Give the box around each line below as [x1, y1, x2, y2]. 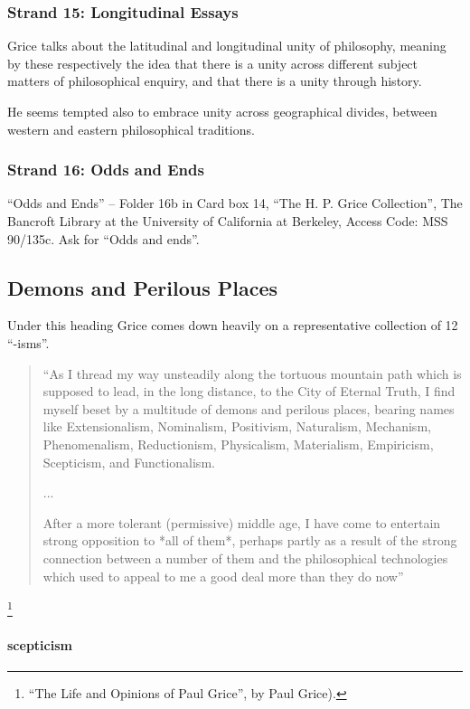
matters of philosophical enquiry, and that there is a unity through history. [7, 71, 422, 90]
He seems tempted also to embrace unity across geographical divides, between [7, 102, 437, 120]
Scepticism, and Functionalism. [42, 452, 215, 471]
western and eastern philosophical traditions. [7, 119, 255, 138]
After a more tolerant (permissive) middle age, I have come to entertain [42, 513, 441, 532]
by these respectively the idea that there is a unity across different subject [7, 53, 418, 72]
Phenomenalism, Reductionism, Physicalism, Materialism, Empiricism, [42, 434, 434, 453]
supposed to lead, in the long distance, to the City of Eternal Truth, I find [42, 382, 456, 401]
